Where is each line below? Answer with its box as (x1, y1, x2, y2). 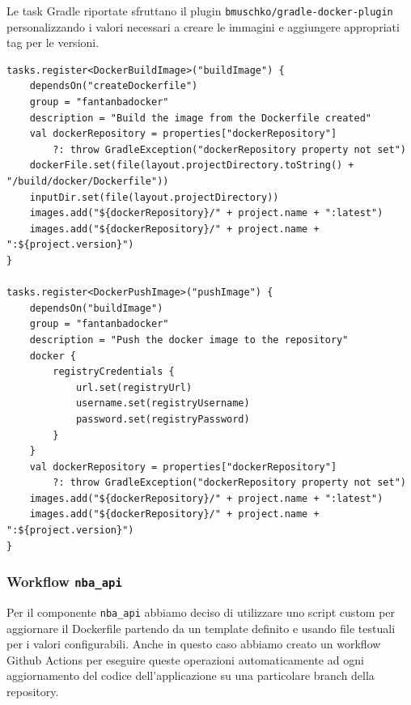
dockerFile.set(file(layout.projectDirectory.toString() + (29, 159, 354, 172)
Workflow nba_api (6, 571, 122, 592)
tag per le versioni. (6, 34, 100, 51)
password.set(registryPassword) (75, 413, 250, 425)
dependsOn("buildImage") (29, 302, 163, 314)
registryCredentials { (53, 366, 175, 378)
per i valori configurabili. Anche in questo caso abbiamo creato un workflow (6, 635, 381, 652)
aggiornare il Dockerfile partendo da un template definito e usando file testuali (6, 619, 396, 636)
